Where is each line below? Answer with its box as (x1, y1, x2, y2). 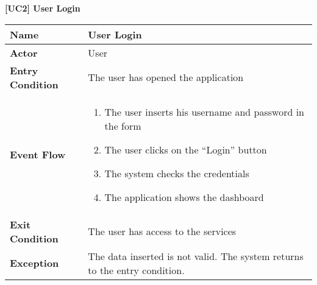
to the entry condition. (88, 262, 185, 277)
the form (104, 118, 141, 133)
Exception (10, 256, 59, 270)
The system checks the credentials (104, 166, 249, 180)
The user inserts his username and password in (104, 104, 304, 119)
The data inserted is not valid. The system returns (88, 248, 304, 263)
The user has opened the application (88, 70, 244, 85)
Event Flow (10, 147, 66, 161)
